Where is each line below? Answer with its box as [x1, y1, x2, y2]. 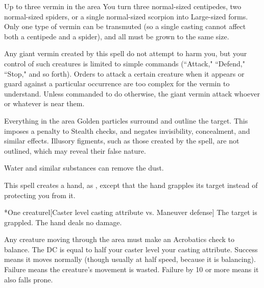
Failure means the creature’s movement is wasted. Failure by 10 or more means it [4, 264, 259, 275]
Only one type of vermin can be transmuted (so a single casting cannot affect [4, 21, 246, 32]
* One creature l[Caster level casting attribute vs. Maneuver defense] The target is [4, 207, 257, 218]
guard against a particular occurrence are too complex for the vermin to [4, 78, 230, 89]
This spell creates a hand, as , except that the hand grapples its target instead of [4, 179, 258, 190]
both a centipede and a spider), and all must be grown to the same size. [4, 31, 229, 41]
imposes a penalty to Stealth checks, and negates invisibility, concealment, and [4, 125, 250, 136]
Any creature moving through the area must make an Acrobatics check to [4, 234, 235, 245]
